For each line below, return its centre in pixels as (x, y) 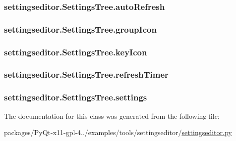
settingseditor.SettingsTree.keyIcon (76, 52)
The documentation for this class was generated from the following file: (112, 116)
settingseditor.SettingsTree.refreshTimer (86, 74)
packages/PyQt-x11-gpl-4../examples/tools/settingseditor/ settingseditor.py (118, 132)
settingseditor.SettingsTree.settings (76, 97)
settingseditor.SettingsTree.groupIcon (80, 29)
